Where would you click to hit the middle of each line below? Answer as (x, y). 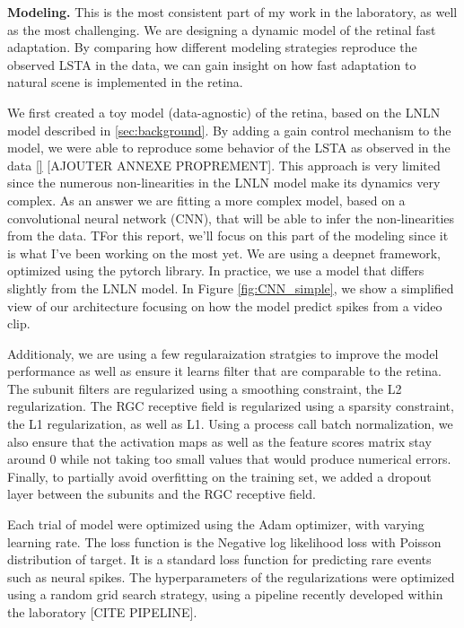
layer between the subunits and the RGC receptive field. (162, 494)
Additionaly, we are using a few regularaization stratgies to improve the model (223, 353)
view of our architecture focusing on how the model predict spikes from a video (225, 305)
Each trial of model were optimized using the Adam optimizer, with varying (216, 524)
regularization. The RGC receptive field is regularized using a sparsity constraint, (231, 406)
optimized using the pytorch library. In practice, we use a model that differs (216, 270)
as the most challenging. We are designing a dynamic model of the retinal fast (222, 29)
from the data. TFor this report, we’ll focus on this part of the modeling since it (228, 235)
